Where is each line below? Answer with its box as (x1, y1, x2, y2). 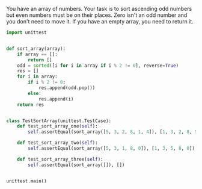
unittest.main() (6, 178, 47, 184)
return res (17, 102, 44, 108)
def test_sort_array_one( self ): (17, 123, 98, 129)
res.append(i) (38, 96, 74, 102)
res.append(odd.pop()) (38, 85, 96, 91)
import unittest (6, 29, 47, 36)
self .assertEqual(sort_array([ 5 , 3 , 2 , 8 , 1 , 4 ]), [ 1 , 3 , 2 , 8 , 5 (28, 129, 198, 135)
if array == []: (17, 51, 58, 57)
